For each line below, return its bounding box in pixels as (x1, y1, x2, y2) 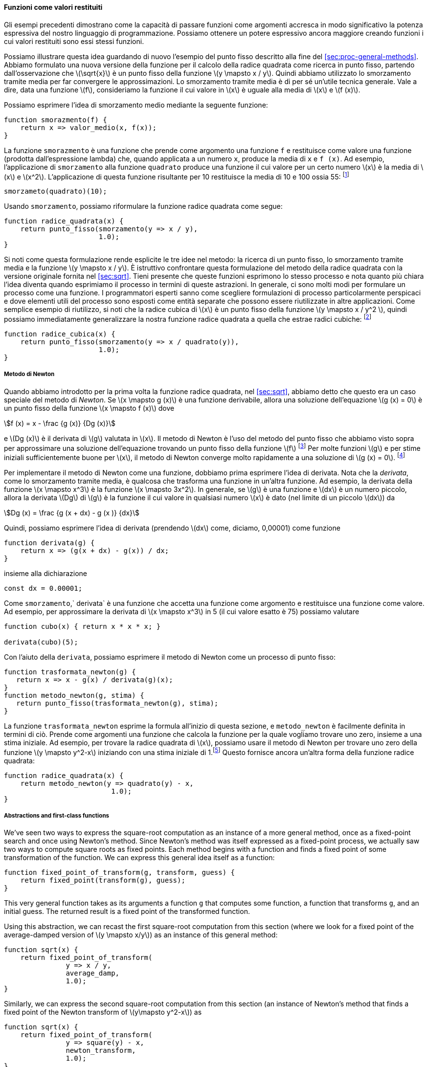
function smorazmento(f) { (4, 115, 107, 124)
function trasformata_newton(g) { (4, 668, 136, 676)
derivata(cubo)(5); (4, 638, 78, 646)
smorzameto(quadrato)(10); (4, 187, 107, 196)
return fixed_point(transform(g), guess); (20, 876, 185, 885)
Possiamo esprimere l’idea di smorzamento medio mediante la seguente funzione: (4, 100, 268, 109)
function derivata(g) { (4, 539, 95, 547)
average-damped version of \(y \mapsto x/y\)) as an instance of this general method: (4, 931, 278, 939)
